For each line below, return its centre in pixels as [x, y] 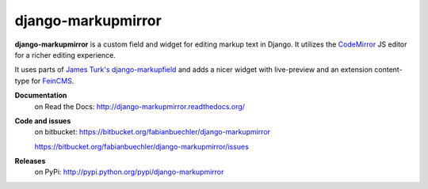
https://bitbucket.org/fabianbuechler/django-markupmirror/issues [141, 146]
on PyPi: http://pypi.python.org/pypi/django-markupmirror [129, 172]
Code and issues [43, 121]
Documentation [41, 96]
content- [388, 70]
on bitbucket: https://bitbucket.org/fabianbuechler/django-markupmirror [153, 132]
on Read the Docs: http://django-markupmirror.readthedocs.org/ [140, 106]
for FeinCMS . [53, 81]
